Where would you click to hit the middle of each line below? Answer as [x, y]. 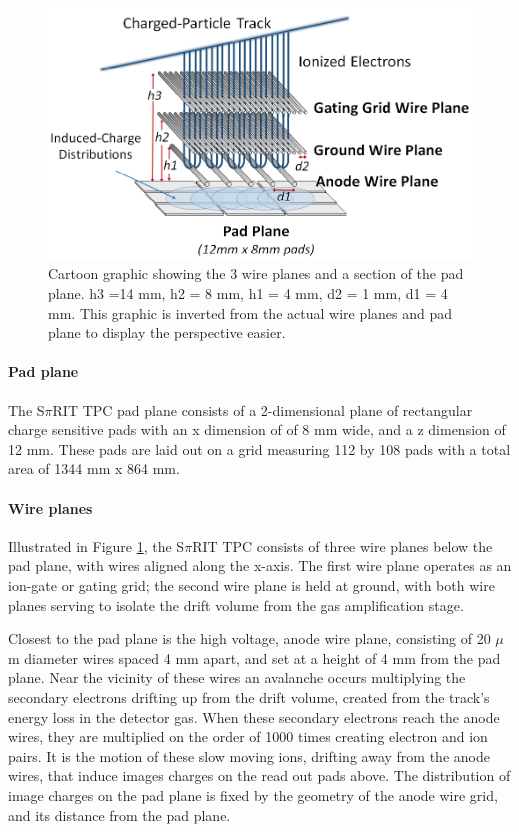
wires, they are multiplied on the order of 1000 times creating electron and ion [248, 736]
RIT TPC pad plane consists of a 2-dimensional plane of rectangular [262, 409]
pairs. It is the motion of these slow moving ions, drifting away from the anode [249, 755]
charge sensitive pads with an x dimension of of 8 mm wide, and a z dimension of [257, 429]
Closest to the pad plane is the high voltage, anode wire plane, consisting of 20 [249, 638]
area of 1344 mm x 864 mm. [94, 468]
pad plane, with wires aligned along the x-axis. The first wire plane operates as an [260, 565]
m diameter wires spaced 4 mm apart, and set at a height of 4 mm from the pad [254, 657]
